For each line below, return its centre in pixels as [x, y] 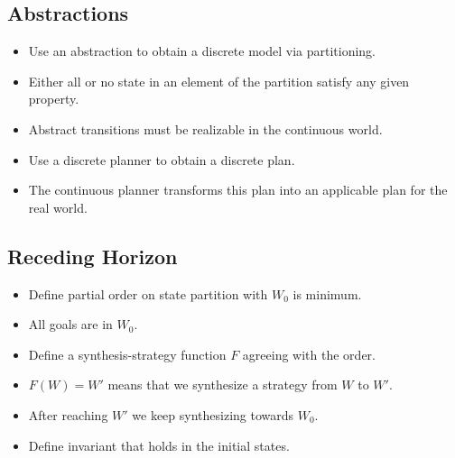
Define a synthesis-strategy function [127, 354]
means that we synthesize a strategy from [223, 385]
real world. [58, 207]
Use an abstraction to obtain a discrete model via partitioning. [202, 51]
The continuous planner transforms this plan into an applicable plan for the [238, 190]
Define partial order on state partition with [148, 293]
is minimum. [327, 293]
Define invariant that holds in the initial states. [159, 445]
